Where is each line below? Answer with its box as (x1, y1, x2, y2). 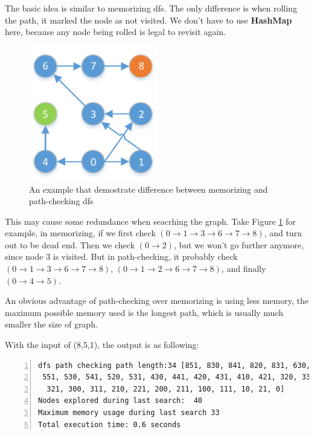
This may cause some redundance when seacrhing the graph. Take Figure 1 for (5, 214, 296, 227)
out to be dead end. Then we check (5, 238, 135, 251)
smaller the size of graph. (5, 318, 98, 330)
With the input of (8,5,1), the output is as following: (5, 338, 199, 351)
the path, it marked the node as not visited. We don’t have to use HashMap (5, 13, 292, 26)
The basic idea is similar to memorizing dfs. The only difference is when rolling (5, 2, 297, 14)
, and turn (264, 227, 302, 239)
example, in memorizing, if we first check (5, 227, 156, 239)
